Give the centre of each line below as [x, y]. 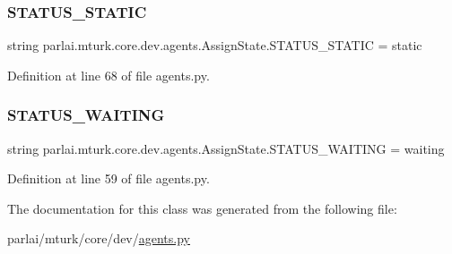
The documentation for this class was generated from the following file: [202, 208]
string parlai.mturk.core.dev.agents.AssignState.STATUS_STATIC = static [215, 45]
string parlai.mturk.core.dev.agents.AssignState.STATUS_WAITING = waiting [226, 148]
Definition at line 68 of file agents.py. [109, 75]
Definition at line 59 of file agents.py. [109, 178]
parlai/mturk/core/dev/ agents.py [99, 238]
